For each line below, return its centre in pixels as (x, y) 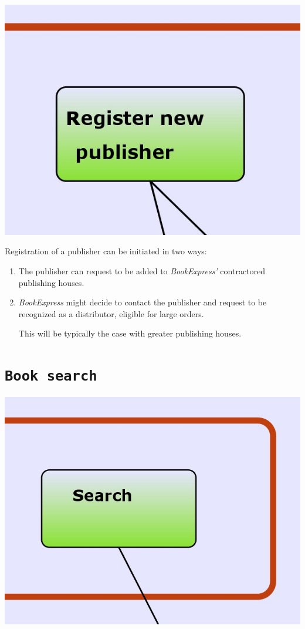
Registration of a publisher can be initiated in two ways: (106, 251)
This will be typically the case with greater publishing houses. (130, 333)
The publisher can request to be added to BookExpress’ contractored (142, 270)
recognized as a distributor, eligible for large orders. (111, 313)
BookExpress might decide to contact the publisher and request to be (143, 302)
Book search (51, 376)
